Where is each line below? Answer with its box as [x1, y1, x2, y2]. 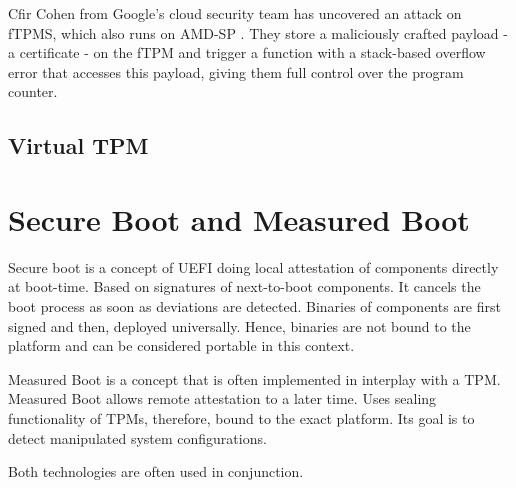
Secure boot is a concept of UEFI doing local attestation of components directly [8, 256, 499, 277]
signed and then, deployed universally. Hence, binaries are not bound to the [8, 315, 471, 336]
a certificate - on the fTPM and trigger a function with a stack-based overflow [8, 42, 486, 63]
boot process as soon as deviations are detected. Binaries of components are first [8, 296, 501, 317]
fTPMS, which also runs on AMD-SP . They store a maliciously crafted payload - [8, 22, 508, 43]
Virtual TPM [8, 130, 149, 161]
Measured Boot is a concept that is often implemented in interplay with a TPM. [8, 368, 501, 389]
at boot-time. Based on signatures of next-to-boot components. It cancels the [8, 276, 481, 297]
